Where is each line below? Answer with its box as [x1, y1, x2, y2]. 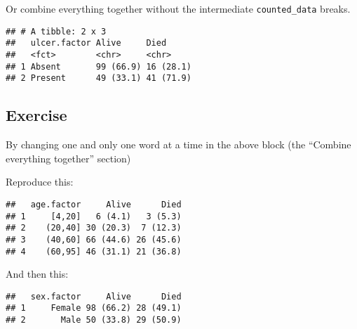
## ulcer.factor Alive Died [6, 38, 167, 49]
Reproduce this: [6, 174, 74, 189]
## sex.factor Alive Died [6, 291, 182, 302]
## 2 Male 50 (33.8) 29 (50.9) [6, 315, 182, 325]
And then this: [6, 266, 69, 281]
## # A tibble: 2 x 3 [6, 26, 107, 37]
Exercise [6, 104, 67, 126]
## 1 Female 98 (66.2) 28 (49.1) [6, 303, 182, 314]
